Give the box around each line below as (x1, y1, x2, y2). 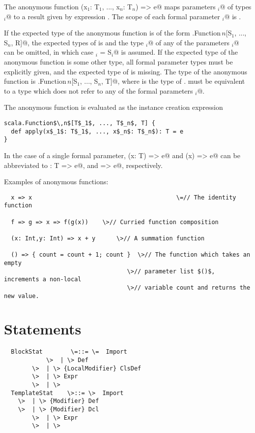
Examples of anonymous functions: (4, 176, 109, 187)
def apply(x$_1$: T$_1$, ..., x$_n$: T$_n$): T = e (11, 128, 184, 135)
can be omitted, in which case (4, 47, 94, 57)
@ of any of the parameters (148, 37, 229, 47)
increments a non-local (4, 276, 82, 283)
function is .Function (4, 76, 66, 86)
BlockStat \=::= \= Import (11, 348, 127, 356)
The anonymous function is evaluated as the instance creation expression (4, 102, 223, 112)
